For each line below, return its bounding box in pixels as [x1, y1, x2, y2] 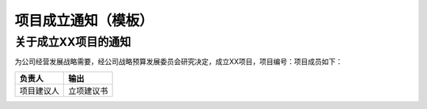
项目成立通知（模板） [14, 12, 154, 29]
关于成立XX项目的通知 [14, 35, 131, 49]
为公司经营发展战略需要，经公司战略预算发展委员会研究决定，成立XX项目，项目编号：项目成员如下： [14, 57, 343, 66]
